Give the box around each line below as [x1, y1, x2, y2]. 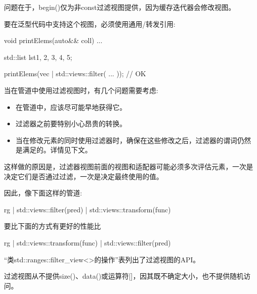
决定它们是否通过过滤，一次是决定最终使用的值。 [4, 171, 163, 181]
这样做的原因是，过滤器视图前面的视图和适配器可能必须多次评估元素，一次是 [4, 161, 253, 171]
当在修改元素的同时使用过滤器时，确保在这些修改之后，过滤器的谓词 [15, 135, 237, 145]
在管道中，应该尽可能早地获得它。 [15, 101, 127, 112]
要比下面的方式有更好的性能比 [4, 221, 101, 231]
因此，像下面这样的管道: [4, 188, 82, 198]
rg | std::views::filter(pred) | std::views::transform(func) [4, 204, 171, 214]
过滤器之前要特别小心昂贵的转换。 [15, 118, 127, 129]
